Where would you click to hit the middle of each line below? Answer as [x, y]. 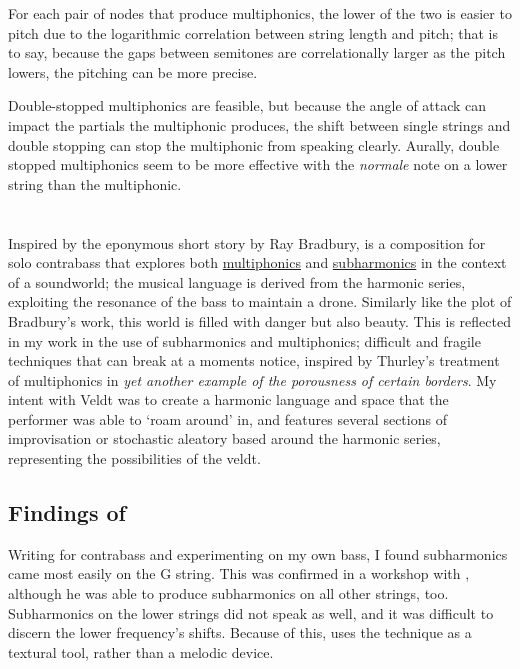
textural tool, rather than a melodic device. [141, 651]
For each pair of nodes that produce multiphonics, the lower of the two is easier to [260, 13]
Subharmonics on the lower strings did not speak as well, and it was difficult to [251, 612]
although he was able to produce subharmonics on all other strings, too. [228, 593]
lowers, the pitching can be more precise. [133, 71]
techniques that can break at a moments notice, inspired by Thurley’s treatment [254, 360]
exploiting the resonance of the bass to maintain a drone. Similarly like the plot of [260, 301]
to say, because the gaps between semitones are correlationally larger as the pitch [257, 52]
